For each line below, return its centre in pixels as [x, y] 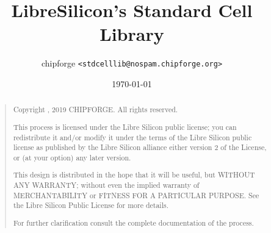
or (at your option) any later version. [72, 157]
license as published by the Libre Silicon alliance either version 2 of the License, [140, 147]
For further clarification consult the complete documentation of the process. [133, 222]
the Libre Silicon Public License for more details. [91, 205]
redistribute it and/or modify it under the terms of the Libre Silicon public [132, 137]
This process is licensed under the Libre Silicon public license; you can [125, 127]
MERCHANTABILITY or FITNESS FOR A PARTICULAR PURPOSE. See [136, 195]
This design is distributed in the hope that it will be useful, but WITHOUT [134, 175]
